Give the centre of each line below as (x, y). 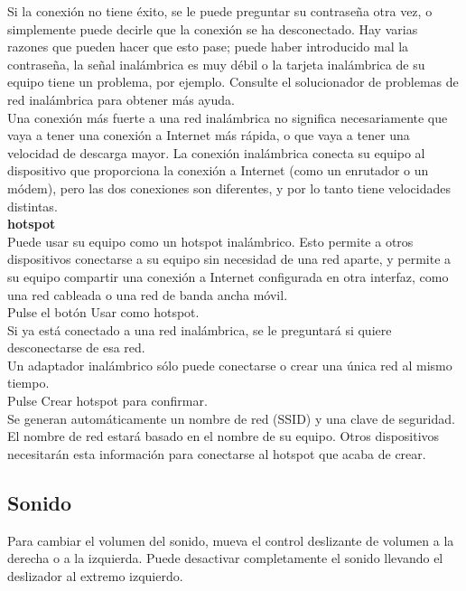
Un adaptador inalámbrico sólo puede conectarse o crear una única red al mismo (230, 365)
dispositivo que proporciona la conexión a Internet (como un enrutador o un (218, 170)
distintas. (33, 206)
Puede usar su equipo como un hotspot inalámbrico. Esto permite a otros (210, 241)
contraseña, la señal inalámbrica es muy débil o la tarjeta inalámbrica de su (216, 64)
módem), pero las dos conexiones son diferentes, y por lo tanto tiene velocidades (229, 188)
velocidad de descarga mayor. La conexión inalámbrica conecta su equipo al (216, 152)
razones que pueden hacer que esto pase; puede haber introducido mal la (208, 47)
